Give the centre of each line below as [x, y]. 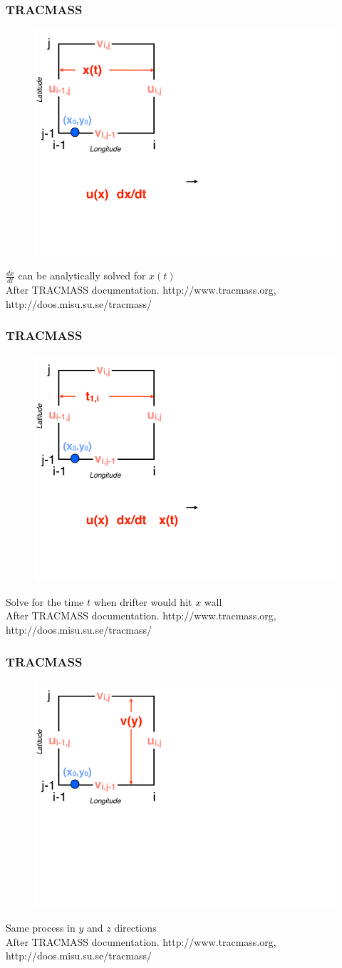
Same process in [41, 927]
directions [135, 927]
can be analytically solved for [82, 276]
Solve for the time [45, 601]
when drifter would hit [143, 601]
